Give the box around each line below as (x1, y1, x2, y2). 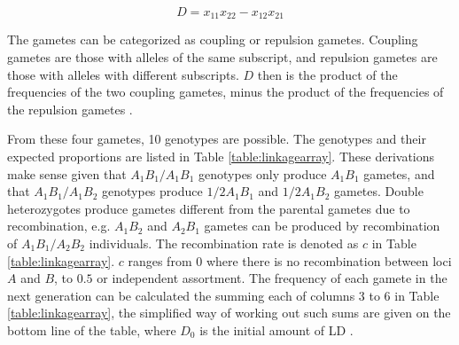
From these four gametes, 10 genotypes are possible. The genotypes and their (7, 129, 426, 148)
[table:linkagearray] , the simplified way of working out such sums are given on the (7, 303, 451, 322)
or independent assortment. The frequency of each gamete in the (97, 269, 447, 287)
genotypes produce (102, 182, 203, 200)
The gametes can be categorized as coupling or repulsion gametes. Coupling (7, 30, 418, 49)
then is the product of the (257, 65, 398, 83)
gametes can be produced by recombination (204, 216, 440, 235)
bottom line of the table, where (7, 320, 176, 339)
